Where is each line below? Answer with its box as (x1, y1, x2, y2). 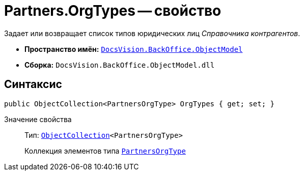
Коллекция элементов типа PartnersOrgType (24, 146, 186, 155)
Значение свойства (4, 114, 72, 124)
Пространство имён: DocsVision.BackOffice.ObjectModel (24, 44, 243, 53)
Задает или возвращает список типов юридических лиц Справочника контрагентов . (4, 28, 300, 38)
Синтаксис (4, 78, 62, 91)
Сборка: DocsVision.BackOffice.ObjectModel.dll (24, 60, 215, 69)
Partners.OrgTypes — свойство (4, 2, 222, 19)
